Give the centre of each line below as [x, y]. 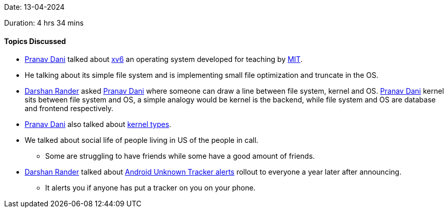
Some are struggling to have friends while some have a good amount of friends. [180, 156]
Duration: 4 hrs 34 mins [44, 23]
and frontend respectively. [69, 109]
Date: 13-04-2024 [34, 7]
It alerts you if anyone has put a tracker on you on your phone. [150, 188]
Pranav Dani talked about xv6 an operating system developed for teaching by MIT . [164, 59]
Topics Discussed [35, 41]
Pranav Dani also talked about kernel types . [98, 124]
